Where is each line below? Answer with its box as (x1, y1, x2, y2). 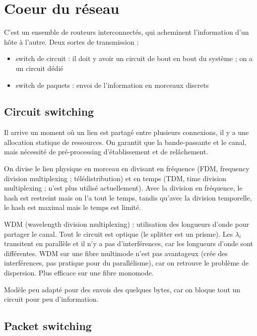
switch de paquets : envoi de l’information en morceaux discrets (15, 79, 209, 90)
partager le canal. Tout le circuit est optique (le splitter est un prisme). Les (4, 228, 233, 239)
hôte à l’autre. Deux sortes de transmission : (4, 36, 139, 47)
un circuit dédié (15, 63, 64, 73)
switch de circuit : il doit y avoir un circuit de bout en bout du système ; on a (15, 53, 253, 64)
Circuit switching (4, 104, 94, 119)
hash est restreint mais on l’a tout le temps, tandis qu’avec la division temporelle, (4, 192, 252, 202)
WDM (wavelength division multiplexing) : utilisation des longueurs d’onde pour (4, 219, 250, 229)
